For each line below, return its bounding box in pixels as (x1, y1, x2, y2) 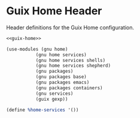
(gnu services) (35, 91, 74, 97)
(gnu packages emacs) (35, 79, 90, 86)
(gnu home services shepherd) (35, 63, 111, 69)
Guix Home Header (6, 4, 102, 18)
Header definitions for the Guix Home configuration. (6, 24, 135, 31)
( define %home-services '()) (6, 107, 79, 113)
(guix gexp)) (35, 96, 68, 102)
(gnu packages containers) (35, 85, 103, 91)
